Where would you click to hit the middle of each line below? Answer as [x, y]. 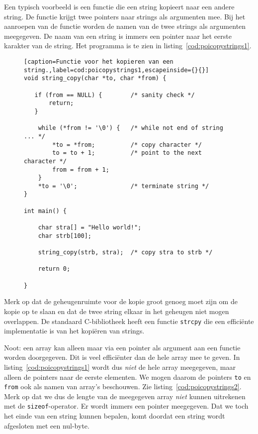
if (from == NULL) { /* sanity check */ [115, 95]
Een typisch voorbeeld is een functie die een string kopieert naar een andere [119, 6]
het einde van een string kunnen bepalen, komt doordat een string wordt [115, 416]
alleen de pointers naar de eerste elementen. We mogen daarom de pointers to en [128, 377]
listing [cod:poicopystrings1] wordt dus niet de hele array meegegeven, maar [120, 367]
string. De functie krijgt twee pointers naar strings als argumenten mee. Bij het [125, 16]
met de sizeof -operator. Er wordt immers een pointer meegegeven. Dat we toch [126, 406]
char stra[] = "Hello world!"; [90, 228]
